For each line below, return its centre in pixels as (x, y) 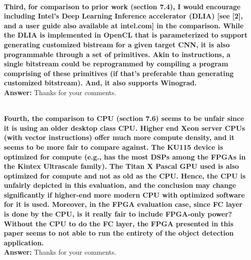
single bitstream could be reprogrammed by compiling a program (116, 64)
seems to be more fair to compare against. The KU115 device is (114, 147)
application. (24, 242)
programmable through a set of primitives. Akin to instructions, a (117, 54)
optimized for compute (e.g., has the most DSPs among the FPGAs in (125, 156)
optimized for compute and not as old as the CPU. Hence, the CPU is (125, 175)
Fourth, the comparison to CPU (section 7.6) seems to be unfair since (124, 118)
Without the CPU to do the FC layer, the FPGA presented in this (119, 223)
